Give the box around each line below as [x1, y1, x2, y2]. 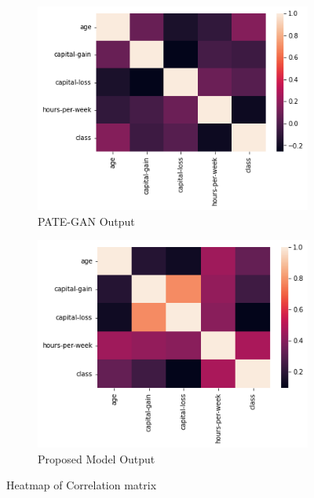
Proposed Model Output [38, 450, 155, 467]
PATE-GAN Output [38, 212, 135, 229]
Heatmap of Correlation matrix [6, 477, 157, 493]
